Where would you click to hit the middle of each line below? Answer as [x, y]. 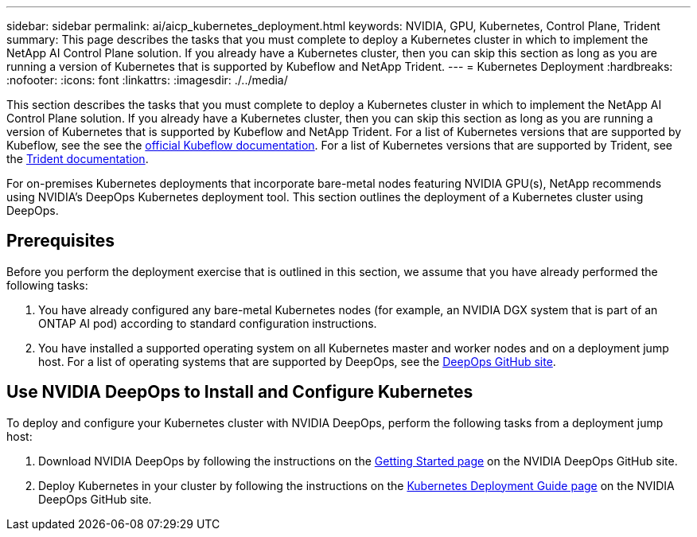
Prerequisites [60, 241]
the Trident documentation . [78, 159]
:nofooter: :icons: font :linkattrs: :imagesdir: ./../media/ [147, 80]
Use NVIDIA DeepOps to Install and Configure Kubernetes [240, 392]
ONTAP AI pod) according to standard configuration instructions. [208, 323]
